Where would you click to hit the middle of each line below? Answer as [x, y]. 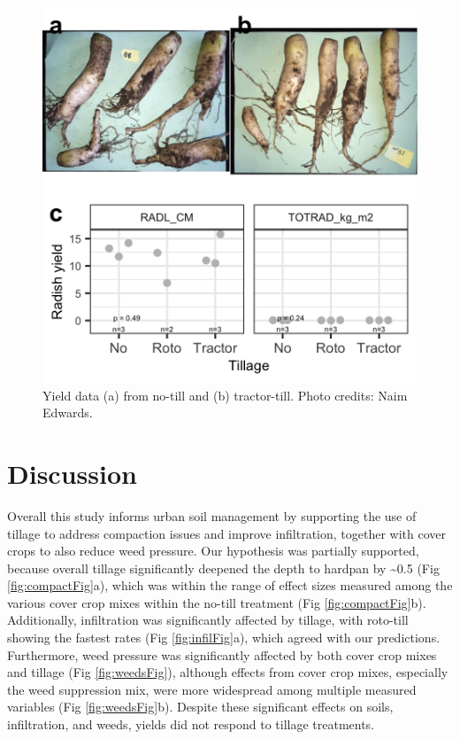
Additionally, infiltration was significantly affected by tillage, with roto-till [208, 620]
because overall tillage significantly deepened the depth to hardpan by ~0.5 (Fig [223, 568]
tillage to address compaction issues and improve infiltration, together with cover [227, 533]
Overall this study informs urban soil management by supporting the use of [212, 515]
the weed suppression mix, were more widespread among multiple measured [212, 689]
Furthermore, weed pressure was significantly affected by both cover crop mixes [222, 654]
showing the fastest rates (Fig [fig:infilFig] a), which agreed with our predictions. [224, 638]
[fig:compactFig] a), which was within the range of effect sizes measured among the [230, 585]
